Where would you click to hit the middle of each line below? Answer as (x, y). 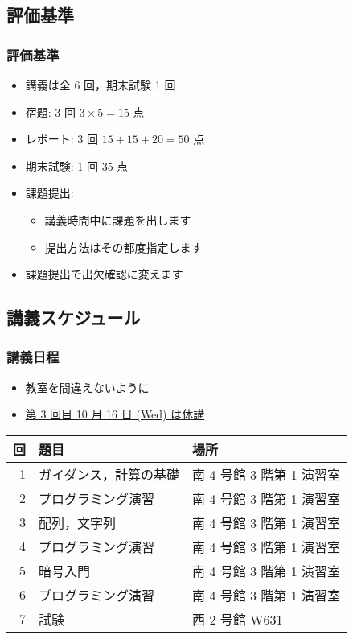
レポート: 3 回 (62, 139)
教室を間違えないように (87, 387)
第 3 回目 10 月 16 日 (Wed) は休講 (115, 414)
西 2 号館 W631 (238, 619)
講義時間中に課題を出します (118, 219)
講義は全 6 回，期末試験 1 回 (101, 85)
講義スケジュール (74, 317)
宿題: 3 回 (51, 111)
